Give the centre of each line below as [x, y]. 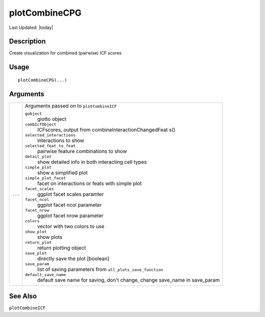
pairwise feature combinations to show [82, 151]
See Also [23, 296]
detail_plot [38, 156]
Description [27, 41]
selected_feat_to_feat [50, 145]
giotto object [52, 119]
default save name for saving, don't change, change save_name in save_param [129, 280]
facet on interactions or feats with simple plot [89, 183]
